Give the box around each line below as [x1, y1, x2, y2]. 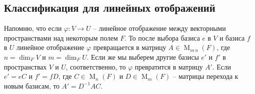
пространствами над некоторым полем [4, 32, 118, 43]
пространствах [4, 61, 47, 71]
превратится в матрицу [135, 61, 203, 71]
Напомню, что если [4, 23, 62, 33]
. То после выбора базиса [125, 32, 200, 43]
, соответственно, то [66, 61, 126, 71]
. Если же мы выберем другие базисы [86, 51, 199, 62]
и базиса [219, 32, 245, 43]
